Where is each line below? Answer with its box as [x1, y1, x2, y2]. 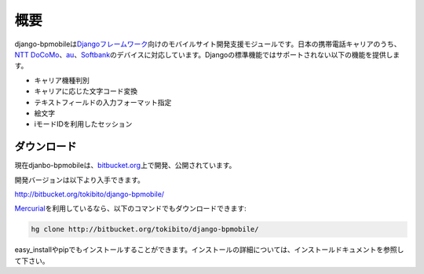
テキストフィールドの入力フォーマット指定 [34, 97, 172, 107]
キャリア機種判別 [34, 75, 90, 85]
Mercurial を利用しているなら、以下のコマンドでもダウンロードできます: [14, 204, 247, 214]
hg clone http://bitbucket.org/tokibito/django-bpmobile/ [31, 225, 259, 234]
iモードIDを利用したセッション [34, 119, 133, 129]
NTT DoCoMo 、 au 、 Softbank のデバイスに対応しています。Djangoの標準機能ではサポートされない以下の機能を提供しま [14, 49, 400, 59]
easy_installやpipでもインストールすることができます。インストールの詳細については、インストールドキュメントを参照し [14, 245, 404, 254]
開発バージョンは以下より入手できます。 [14, 175, 145, 184]
